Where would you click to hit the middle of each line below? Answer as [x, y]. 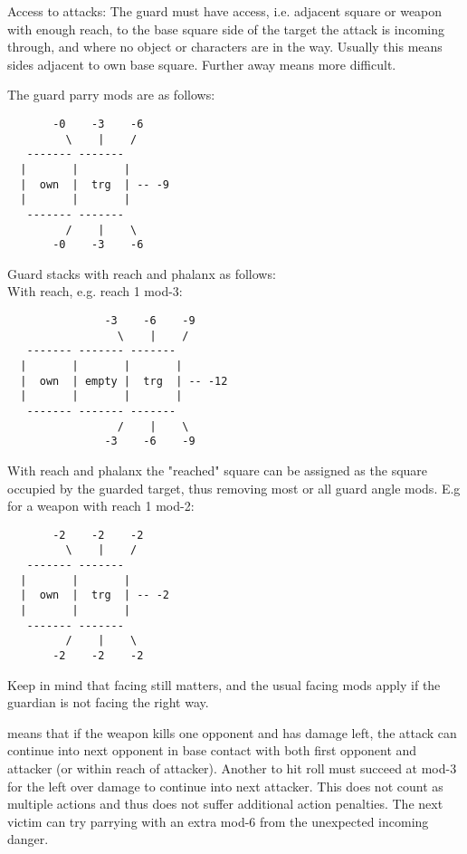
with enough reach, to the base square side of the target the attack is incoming [226, 29]
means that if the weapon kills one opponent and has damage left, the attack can [232, 732]
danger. [28, 839]
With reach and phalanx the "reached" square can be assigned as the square [218, 470]
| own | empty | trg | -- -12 [124, 381]
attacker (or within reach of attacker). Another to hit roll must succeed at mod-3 [232, 768]
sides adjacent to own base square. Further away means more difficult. [202, 64]
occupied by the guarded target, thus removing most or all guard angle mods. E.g [234, 488]
